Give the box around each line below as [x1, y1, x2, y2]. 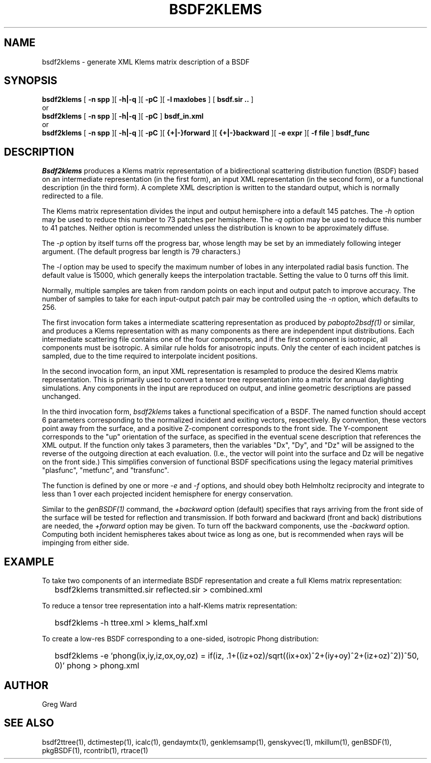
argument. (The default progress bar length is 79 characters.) [42, 247, 241, 256]
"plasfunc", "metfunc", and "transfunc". [42, 466, 169, 475]
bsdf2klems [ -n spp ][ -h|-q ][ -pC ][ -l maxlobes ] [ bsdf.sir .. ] [42, 95, 254, 104]
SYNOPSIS [4, 74, 58, 87]
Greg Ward [42, 699, 77, 708]
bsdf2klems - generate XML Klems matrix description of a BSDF [42, 57, 250, 66]
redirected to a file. [42, 192, 103, 200]
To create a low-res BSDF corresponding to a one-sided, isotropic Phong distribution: [42, 634, 319, 643]
